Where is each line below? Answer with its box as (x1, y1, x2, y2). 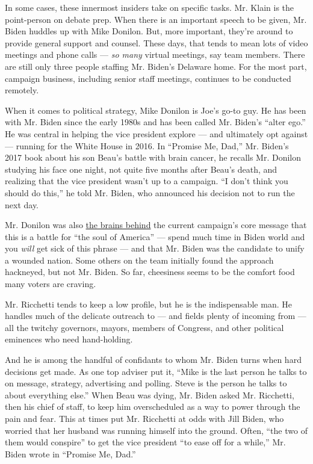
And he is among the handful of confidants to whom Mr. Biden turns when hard (5, 353, 302, 366)
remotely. (5, 84, 39, 96)
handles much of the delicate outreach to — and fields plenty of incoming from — (5, 309, 306, 322)
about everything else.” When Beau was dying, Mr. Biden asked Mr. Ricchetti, (5, 388, 294, 401)
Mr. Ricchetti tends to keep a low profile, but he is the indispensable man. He (5, 297, 292, 310)
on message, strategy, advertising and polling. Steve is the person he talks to (5, 377, 287, 389)
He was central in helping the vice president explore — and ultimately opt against (5, 127, 308, 140)
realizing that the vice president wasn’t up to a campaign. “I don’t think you (5, 175, 288, 187)
